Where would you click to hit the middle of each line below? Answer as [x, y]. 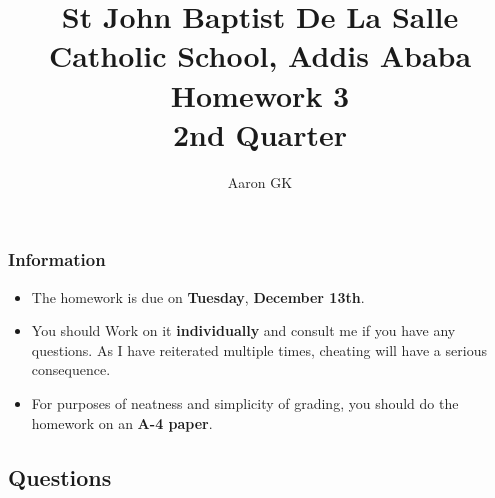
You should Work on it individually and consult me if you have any [243, 330]
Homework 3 [260, 94]
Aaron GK [260, 181]
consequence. [71, 369]
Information [57, 259]
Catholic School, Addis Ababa [260, 55]
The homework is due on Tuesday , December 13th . [198, 296]
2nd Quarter [260, 133]
